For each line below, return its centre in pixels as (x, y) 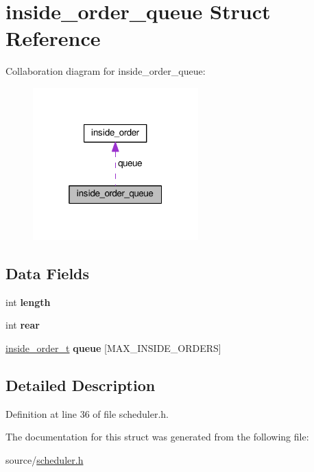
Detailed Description (81, 385)
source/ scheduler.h (45, 460)
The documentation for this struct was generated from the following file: (157, 437)
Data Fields (48, 273)
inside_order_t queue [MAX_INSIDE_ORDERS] (113, 348)
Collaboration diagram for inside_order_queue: (106, 71)
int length (28, 302)
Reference (53, 38)
